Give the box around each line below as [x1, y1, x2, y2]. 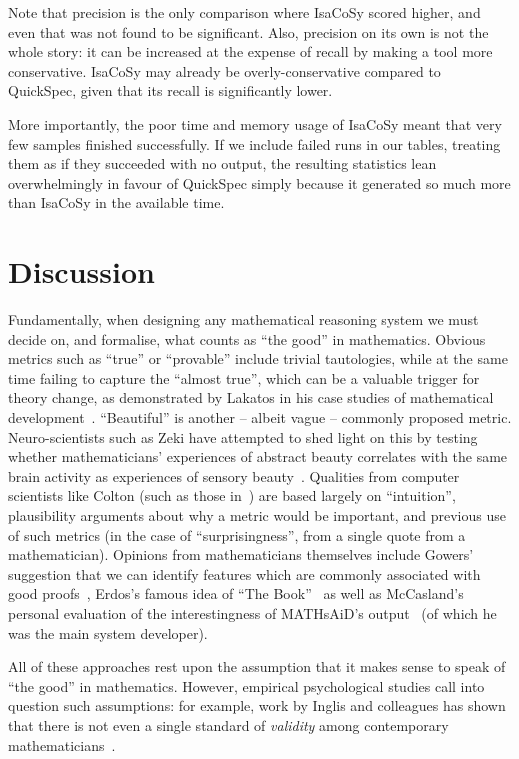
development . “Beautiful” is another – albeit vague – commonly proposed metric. [8, 407, 512, 428]
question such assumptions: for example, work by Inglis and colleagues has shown [8, 695, 506, 716]
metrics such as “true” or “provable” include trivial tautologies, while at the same [8, 348, 508, 369]
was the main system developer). [8, 622, 208, 643]
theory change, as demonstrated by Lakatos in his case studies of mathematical [8, 387, 494, 408]
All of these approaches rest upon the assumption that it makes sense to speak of [8, 656, 506, 677]
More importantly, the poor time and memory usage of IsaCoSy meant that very [8, 113, 502, 134]
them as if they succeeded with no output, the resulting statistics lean [8, 153, 437, 174]
